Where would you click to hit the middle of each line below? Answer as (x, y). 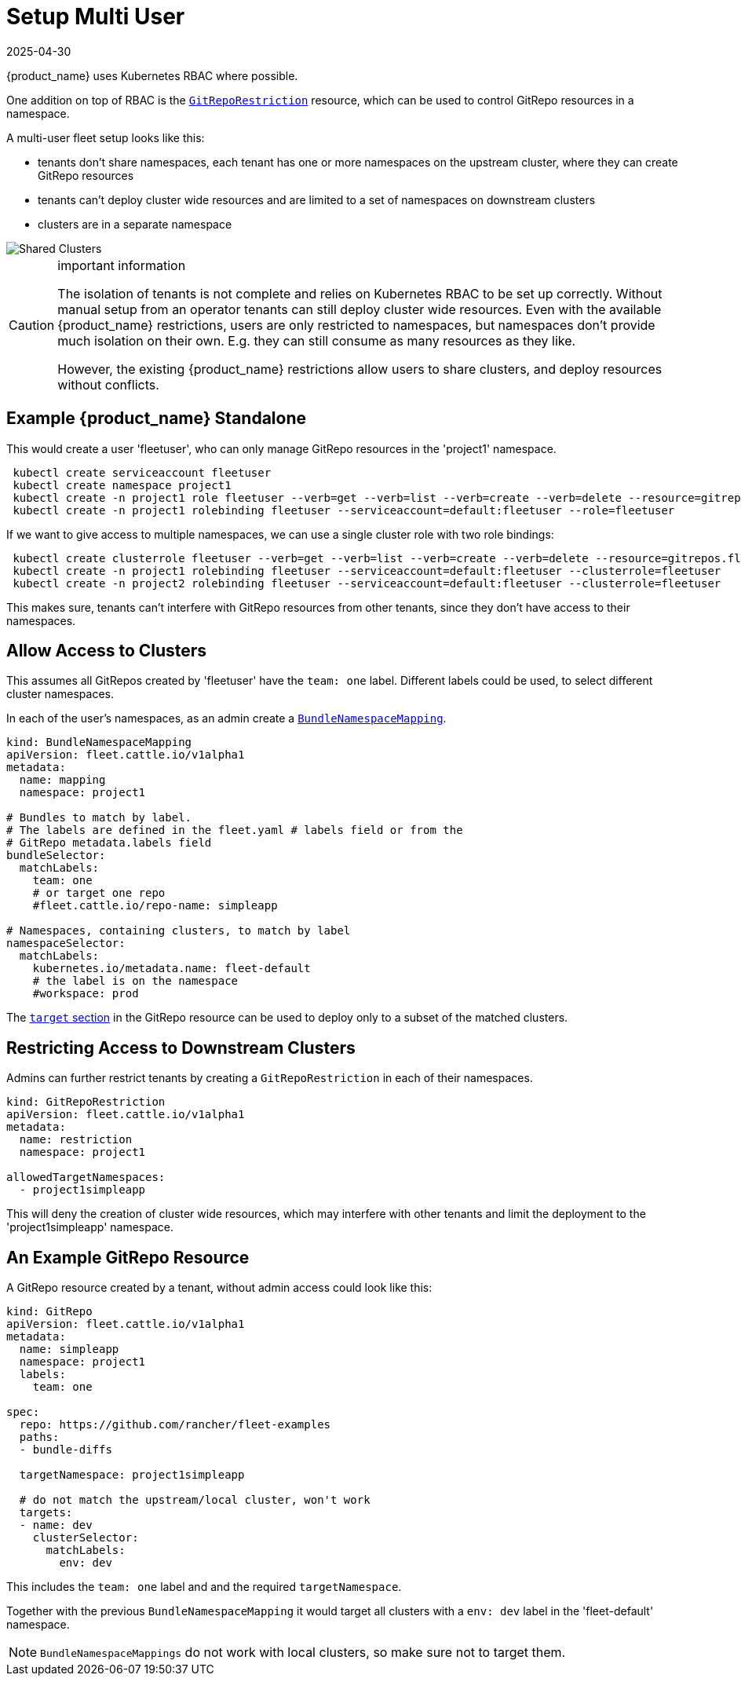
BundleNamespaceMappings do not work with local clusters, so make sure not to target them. (303, 1653)
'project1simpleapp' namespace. (90, 1227)
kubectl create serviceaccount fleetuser (142, 472)
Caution (32, 325)
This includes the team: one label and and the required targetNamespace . (204, 1587)
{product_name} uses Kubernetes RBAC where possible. (152, 75)
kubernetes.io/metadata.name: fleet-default (172, 969)
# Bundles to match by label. (99, 818)
